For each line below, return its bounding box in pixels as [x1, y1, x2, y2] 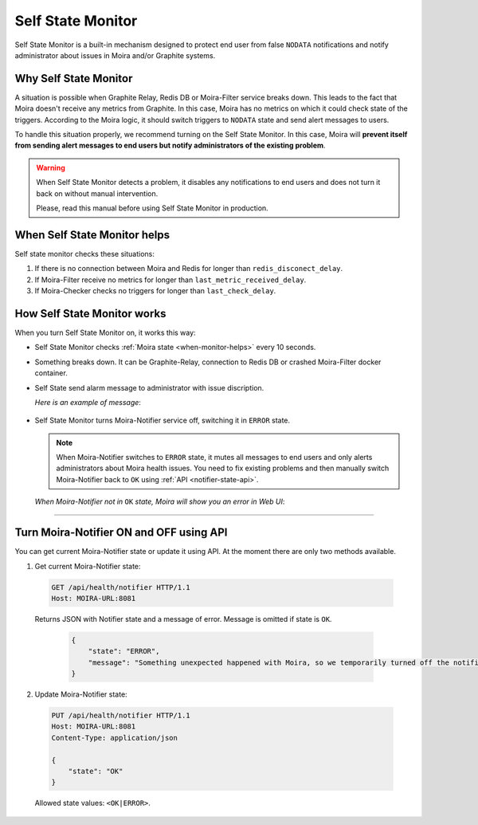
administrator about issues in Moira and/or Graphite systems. [14, 50, 216, 60]
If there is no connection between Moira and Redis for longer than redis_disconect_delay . [34, 264, 343, 273]
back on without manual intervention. [36, 188, 159, 198]
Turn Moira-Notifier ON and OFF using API [14, 526, 228, 540]
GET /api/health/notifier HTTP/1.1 [51, 583, 190, 591]
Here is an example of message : [34, 397, 141, 407]
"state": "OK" [68, 766, 123, 776]
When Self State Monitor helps [14, 228, 170, 242]
